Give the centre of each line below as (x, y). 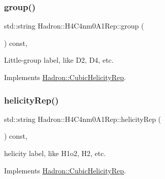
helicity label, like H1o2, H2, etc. (55, 153)
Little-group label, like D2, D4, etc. (59, 60)
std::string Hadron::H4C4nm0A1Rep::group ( (74, 26)
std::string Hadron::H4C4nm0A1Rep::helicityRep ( (83, 119)
